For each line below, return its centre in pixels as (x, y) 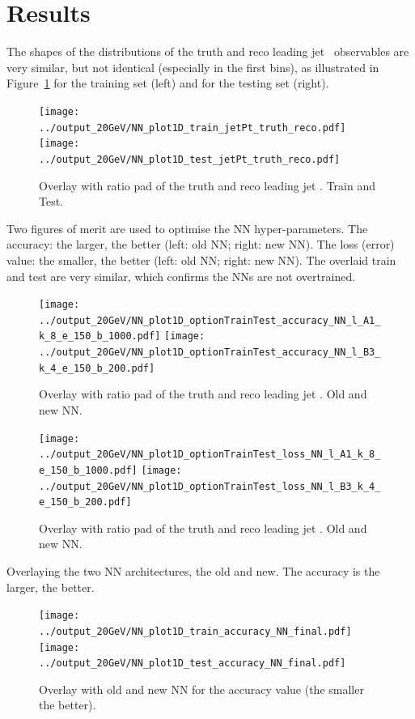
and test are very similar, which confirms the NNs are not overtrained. (181, 276)
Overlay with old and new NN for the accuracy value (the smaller (201, 689)
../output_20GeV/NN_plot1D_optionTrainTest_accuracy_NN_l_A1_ (210, 320)
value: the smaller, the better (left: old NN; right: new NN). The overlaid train (201, 260)
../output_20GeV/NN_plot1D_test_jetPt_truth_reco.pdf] (190, 159)
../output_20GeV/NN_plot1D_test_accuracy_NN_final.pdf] (193, 664)
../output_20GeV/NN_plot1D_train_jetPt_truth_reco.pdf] (193, 128)
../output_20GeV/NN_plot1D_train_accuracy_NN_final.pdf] (195, 631)
